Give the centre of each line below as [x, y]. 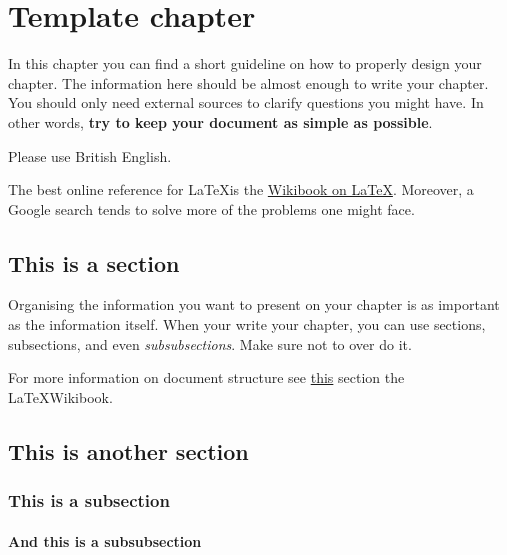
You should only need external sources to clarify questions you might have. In [246, 102]
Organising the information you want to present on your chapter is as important [254, 304]
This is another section [128, 450]
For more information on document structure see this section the [206, 377]
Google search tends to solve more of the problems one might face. [211, 208]
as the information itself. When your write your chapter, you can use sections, [247, 324]
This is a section [94, 262]
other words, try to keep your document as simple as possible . [220, 121]
